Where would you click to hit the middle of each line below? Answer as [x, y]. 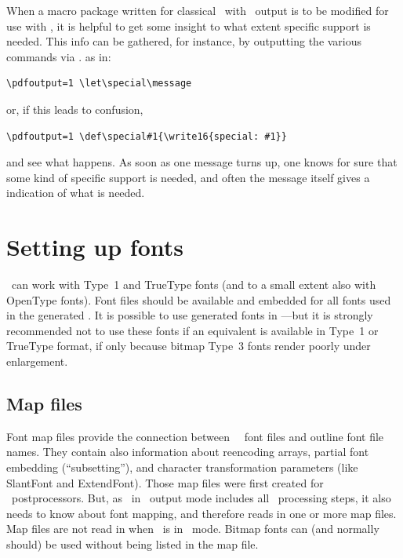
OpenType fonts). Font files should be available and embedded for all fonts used [199, 299]
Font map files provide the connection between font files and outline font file [195, 436]
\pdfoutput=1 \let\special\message [99, 84]
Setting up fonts [95, 247]
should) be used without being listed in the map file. [133, 543]
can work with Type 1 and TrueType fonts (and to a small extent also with [194, 284]
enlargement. [37, 361]
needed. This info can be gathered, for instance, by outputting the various [184, 41]
